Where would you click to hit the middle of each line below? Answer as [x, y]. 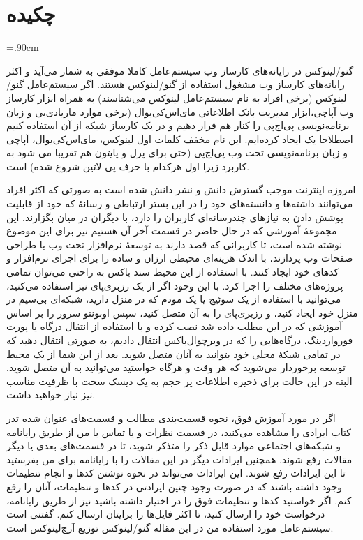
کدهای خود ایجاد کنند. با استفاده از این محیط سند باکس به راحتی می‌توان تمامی [173, 272]
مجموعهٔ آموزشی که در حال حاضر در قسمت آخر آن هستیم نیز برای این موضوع [172, 231]
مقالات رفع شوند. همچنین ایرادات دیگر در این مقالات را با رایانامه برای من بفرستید [179, 459]
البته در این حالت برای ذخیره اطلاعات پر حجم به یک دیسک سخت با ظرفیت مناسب [179, 381]
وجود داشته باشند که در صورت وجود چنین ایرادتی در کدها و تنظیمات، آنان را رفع [175, 486]
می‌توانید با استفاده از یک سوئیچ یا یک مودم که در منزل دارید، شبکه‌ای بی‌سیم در [174, 299]
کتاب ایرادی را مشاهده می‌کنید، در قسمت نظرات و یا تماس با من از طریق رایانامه [179, 432]
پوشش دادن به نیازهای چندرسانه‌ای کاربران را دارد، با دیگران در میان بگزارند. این [175, 217]
